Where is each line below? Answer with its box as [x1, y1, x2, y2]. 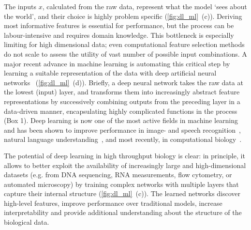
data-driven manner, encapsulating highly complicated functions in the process [4, 106, 237, 116]
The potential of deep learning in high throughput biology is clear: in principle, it [4, 150, 245, 160]
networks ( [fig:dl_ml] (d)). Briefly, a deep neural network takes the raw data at [4, 77, 243, 87]
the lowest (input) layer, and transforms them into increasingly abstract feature [4, 87, 240, 97]
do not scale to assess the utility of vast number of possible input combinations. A [4, 48, 247, 59]
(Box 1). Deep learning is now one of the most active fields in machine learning [4, 115, 238, 125]
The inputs [4, 1, 36, 11]
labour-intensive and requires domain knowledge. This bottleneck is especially [4, 30, 234, 40]
